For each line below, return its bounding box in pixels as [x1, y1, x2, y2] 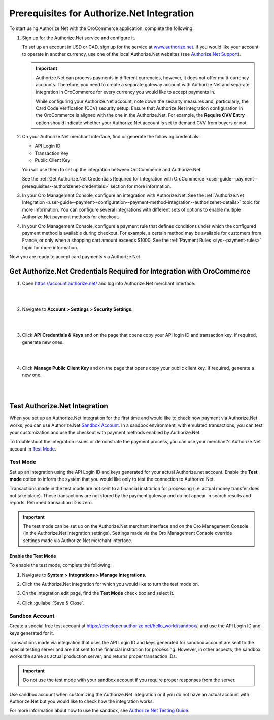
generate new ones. [22, 339, 64, 345]
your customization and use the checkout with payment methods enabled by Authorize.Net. [9, 429, 201, 435]
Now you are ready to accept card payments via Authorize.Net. [9, 254, 142, 260]
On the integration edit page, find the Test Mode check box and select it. [22, 590, 175, 596]
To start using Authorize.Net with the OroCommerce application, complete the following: [9, 25, 194, 32]
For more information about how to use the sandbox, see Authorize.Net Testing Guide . [9, 707, 190, 714]
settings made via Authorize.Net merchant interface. [23, 537, 133, 544]
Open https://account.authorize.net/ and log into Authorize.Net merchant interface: [22, 280, 196, 286]
